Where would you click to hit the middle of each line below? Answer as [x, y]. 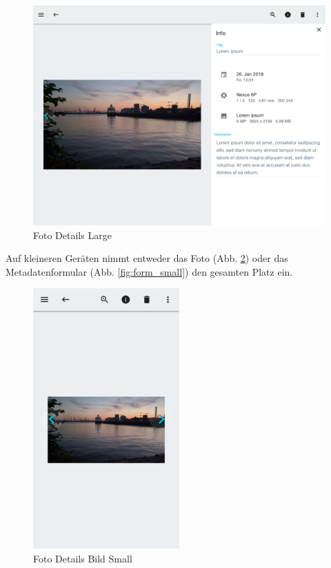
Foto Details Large [72, 235]
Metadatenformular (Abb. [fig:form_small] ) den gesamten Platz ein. [149, 271]
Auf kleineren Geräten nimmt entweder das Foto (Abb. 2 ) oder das [147, 258]
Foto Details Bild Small [83, 558]
